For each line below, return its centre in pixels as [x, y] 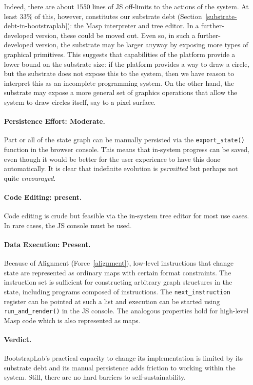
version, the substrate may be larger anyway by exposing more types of [142, 45]
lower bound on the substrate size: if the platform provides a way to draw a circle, [127, 64]
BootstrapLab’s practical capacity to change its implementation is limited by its [124, 358]
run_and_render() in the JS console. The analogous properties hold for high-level [126, 311]
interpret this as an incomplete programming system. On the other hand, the [119, 83]
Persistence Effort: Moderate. [55, 121]
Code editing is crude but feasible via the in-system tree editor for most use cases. [126, 216]
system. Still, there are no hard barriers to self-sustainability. [95, 377]
